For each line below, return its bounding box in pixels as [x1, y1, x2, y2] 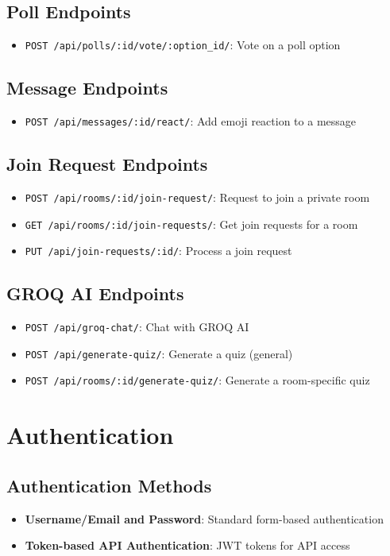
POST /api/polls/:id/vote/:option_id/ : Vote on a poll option [25, 37, 341, 53]
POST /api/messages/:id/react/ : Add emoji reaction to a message [25, 113, 357, 129]
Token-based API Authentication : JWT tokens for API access [25, 537, 350, 554]
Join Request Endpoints [6, 152, 208, 176]
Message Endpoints [6, 75, 168, 100]
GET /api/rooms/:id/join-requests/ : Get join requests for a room [25, 215, 358, 232]
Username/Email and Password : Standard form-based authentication [25, 510, 384, 527]
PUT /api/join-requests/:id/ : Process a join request [25, 242, 292, 259]
